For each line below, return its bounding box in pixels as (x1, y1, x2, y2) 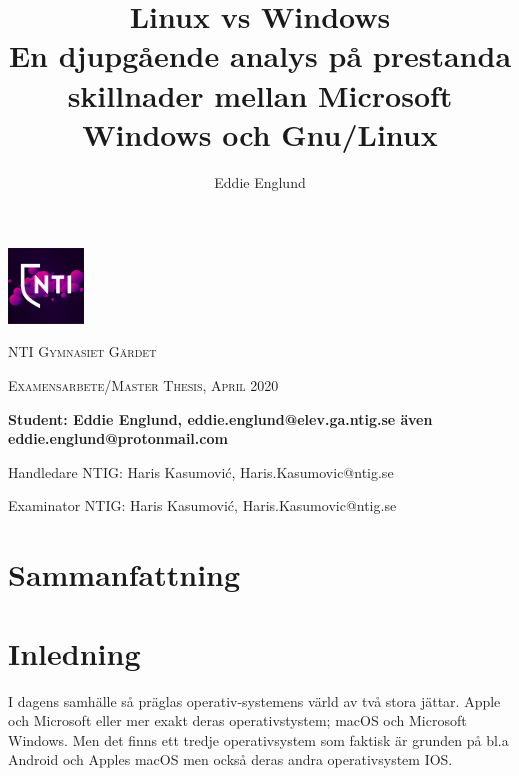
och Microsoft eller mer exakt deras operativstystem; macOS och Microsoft (8, 710, 467, 731)
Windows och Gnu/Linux (82, 113, 438, 154)
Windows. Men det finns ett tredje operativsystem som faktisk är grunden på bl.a (8, 729, 509, 750)
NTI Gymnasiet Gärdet (8, 341, 157, 362)
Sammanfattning (8, 554, 241, 595)
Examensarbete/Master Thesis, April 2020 (8, 375, 279, 396)
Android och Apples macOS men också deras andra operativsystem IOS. (8, 749, 453, 770)
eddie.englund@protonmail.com (8, 428, 228, 449)
